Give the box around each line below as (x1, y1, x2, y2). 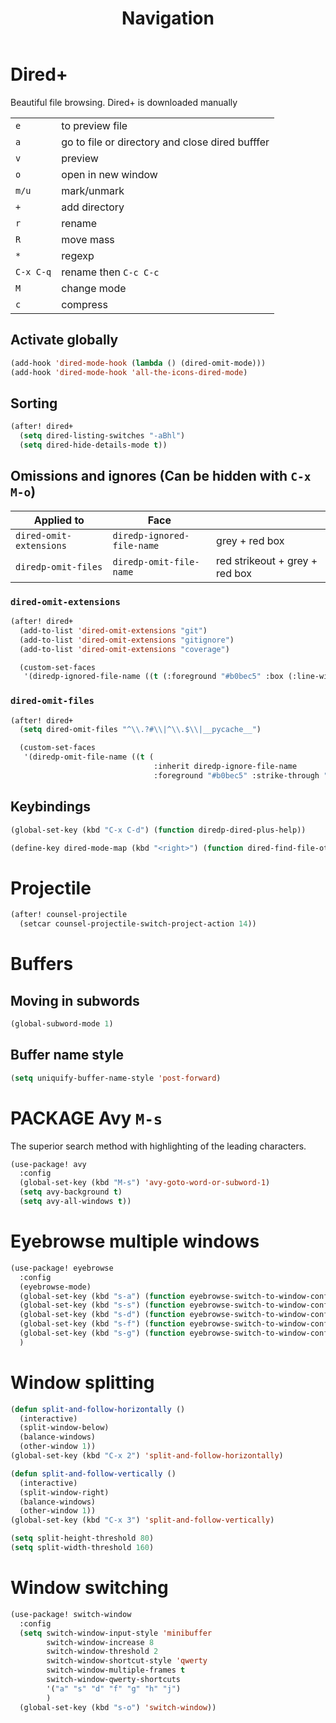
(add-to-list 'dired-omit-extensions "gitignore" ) (19, 635, 235, 645)
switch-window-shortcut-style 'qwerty (46, 1656, 208, 1666)
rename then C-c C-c (61, 265, 160, 279)
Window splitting (10, 1371, 155, 1394)
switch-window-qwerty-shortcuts (46, 1675, 182, 1685)
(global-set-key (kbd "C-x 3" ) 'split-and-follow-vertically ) (10, 1515, 275, 1526)
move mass (61, 232, 115, 246)
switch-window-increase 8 (46, 1637, 155, 1647)
